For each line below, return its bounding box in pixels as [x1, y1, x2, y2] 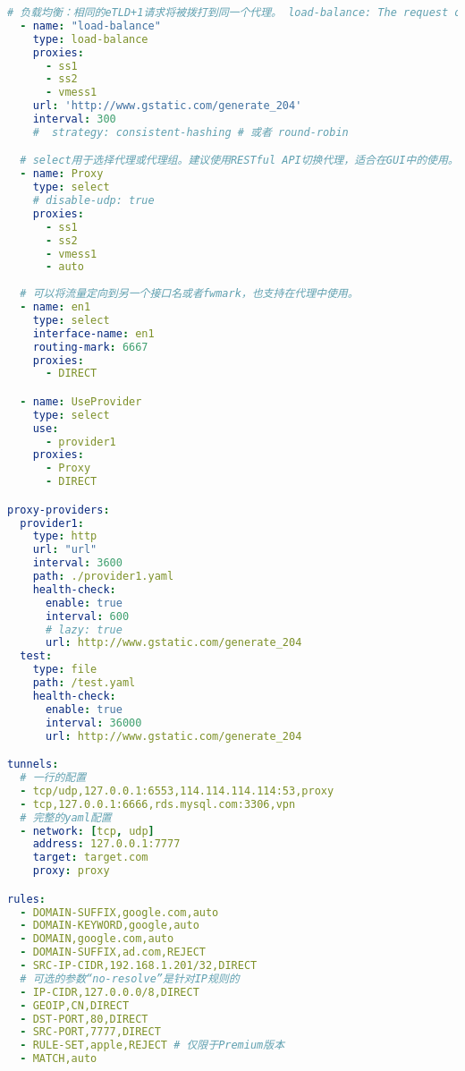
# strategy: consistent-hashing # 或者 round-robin [32, 125, 349, 139]
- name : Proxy [20, 167, 104, 181]
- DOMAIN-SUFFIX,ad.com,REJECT [20, 946, 206, 959]
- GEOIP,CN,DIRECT [20, 999, 130, 1012]
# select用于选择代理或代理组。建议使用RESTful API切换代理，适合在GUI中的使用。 [20, 154, 459, 167]
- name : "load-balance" [20, 19, 161, 32]
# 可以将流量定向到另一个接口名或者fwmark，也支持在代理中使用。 [20, 287, 359, 301]
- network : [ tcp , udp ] [20, 824, 155, 837]
